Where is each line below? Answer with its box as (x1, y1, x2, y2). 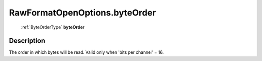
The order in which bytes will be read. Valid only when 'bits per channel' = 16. (9, 49, 164, 55)
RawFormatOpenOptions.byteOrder (9, 7, 156, 18)
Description (9, 37, 46, 45)
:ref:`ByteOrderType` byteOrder (21, 24, 85, 30)
